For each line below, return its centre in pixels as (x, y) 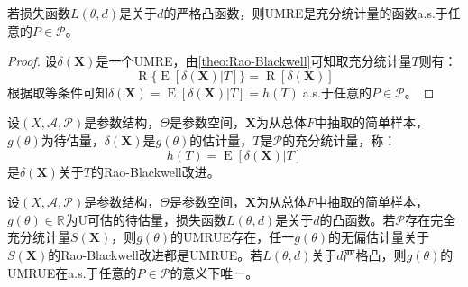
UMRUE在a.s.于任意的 (72, 272)
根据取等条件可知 (58, 92)
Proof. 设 (32, 61)
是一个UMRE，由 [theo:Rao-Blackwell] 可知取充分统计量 (254, 61)
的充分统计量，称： (340, 139)
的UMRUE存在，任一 (232, 237)
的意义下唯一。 (214, 272)
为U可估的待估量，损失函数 (146, 219)
